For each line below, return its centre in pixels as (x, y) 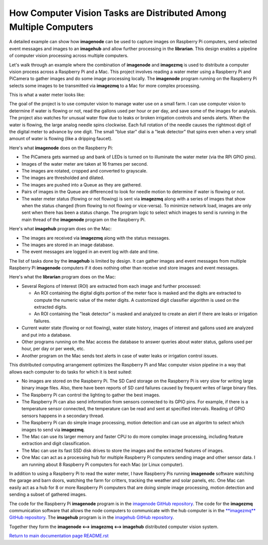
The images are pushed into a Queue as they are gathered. (82, 184)
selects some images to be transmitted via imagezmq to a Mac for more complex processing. (105, 86)
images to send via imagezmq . (53, 430)
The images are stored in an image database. (68, 245)
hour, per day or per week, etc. (53, 349)
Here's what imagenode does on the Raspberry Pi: (61, 148)
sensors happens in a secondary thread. (63, 416)
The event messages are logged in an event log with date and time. (90, 252)
